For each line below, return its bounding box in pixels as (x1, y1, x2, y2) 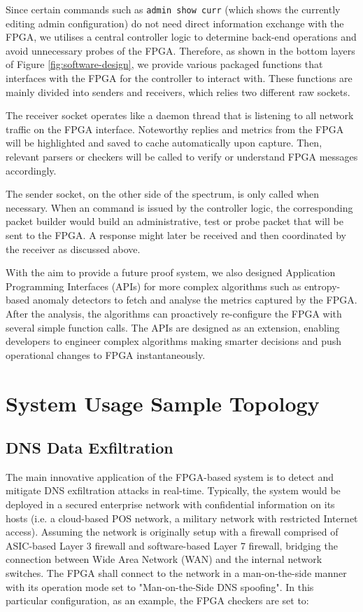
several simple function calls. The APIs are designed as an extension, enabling (6, 320, 340, 334)
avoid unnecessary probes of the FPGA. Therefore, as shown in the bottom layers (6, 43, 355, 57)
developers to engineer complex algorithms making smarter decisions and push (6, 334, 342, 348)
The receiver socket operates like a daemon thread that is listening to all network (6, 108, 354, 123)
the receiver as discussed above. (6, 241, 141, 256)
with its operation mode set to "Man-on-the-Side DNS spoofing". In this (6, 579, 314, 594)
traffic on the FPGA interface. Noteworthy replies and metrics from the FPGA (6, 121, 344, 136)
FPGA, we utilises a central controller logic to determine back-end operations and (6, 29, 357, 44)
